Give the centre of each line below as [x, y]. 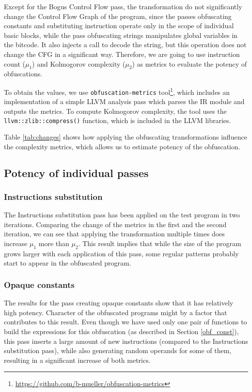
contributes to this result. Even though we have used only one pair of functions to [126, 322]
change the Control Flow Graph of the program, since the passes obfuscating [118, 16]
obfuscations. [23, 74]
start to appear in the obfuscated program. [68, 263]
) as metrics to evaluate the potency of [189, 63]
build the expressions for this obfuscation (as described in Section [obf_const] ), [121, 331]
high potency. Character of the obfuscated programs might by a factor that [116, 312]
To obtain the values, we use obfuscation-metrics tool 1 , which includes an [117, 91]
